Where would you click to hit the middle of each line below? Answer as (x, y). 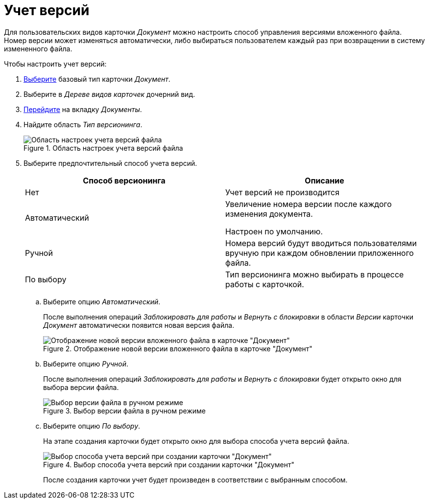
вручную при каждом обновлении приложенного (320, 253)
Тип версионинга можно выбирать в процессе (315, 274)
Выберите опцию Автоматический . (102, 301)
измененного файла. (38, 48)
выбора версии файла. (81, 387)
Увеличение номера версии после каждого (309, 204)
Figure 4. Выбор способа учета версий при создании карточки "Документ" (169, 464)
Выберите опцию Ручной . (86, 364)
